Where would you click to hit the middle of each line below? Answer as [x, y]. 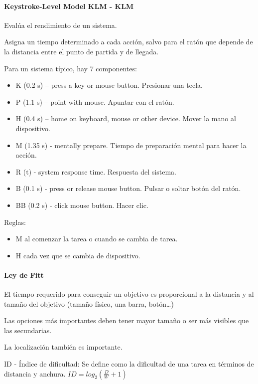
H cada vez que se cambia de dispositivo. [78, 255]
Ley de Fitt [24, 275]
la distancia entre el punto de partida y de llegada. [81, 51]
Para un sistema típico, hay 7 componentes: [70, 68]
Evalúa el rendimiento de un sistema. [61, 25]
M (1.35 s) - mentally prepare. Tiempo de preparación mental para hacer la [131, 145]
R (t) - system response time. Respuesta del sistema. [96, 171]
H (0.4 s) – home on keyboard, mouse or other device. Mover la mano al [126, 118]
